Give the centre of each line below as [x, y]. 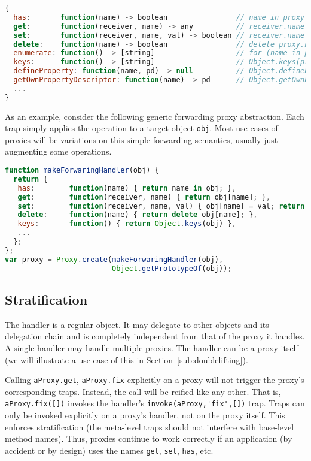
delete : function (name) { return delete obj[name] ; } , [138, 215]
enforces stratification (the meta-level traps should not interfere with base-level [150, 427]
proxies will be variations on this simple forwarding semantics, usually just [141, 139]
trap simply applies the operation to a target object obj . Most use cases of [141, 128]
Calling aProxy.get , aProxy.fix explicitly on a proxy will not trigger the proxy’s [155, 380]
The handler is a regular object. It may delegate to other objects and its [137, 324]
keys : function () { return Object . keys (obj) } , [127, 224]
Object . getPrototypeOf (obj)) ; [172, 268]
